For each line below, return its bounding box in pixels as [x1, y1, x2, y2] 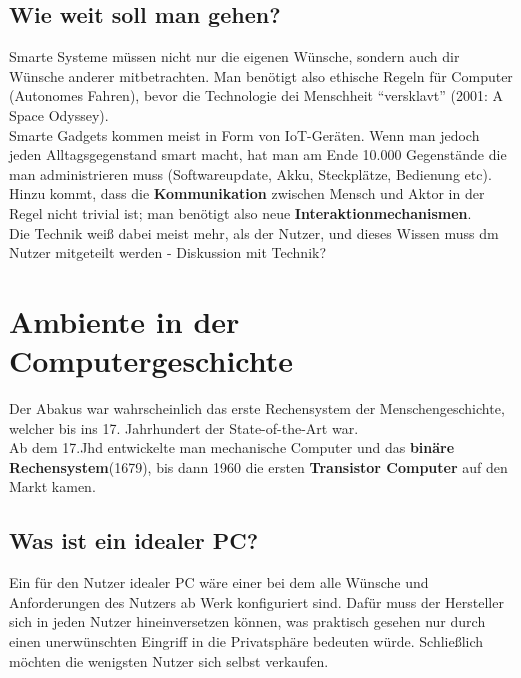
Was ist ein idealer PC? [9, 525, 259, 556]
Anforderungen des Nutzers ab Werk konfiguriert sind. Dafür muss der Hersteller [9, 591, 504, 612]
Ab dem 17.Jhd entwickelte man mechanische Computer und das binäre [9, 437, 455, 458]
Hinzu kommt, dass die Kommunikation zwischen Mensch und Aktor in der [9, 183, 485, 204]
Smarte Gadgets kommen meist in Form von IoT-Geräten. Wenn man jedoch [9, 124, 480, 145]
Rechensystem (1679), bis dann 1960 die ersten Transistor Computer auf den [9, 456, 508, 477]
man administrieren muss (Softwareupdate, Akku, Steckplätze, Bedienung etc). [9, 163, 492, 184]
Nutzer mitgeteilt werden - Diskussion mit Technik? [9, 242, 327, 263]
